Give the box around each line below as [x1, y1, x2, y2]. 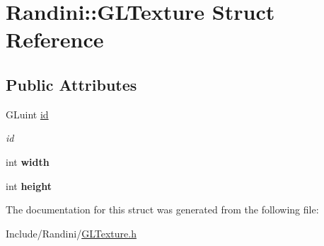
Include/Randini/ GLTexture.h [6, 225, 137, 240]
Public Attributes [6, 73, 137, 95]
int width [6, 154, 50, 169]
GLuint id [6, 106, 49, 121]
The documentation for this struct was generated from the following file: [6, 202, 319, 217]
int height [6, 178, 52, 193]
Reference [6, 25, 104, 54]
